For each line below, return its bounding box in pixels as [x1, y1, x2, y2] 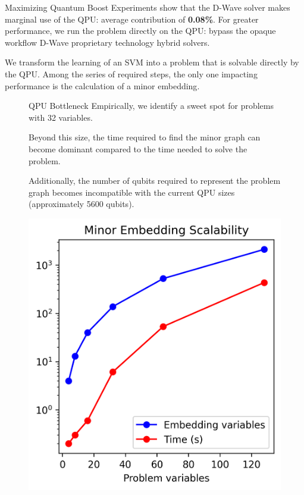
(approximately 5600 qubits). [29, 198, 134, 210]
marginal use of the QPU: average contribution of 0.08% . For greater [5, 12, 259, 25]
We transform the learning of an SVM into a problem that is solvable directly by [5, 56, 299, 68]
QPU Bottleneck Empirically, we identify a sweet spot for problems [29, 99, 274, 112]
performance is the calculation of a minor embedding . [5, 79, 200, 92]
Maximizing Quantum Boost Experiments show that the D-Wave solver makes [5, 1, 290, 13]
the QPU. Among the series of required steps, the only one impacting [5, 67, 258, 80]
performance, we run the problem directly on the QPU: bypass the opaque [5, 24, 276, 37]
